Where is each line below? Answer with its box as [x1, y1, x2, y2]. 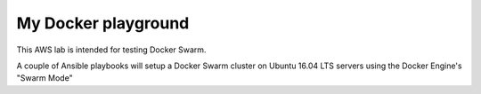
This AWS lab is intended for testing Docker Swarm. [16, 44, 207, 55]
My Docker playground [16, 13, 190, 33]
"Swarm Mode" [16, 73, 73, 83]
